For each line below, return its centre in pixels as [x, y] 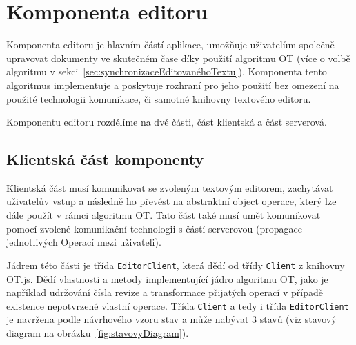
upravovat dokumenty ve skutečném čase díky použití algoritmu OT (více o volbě [178, 58]
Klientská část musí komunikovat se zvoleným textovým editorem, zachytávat [170, 187]
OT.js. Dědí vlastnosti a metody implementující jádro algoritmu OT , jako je [167, 278]
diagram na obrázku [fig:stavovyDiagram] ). [98, 332]
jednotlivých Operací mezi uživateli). [84, 242]
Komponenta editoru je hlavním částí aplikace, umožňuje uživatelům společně [170, 45]
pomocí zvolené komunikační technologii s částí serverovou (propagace [154, 228]
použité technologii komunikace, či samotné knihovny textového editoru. [159, 98]
